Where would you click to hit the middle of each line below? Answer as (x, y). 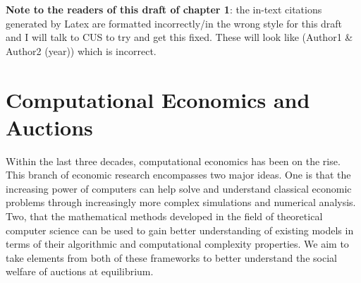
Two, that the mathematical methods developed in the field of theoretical (164, 216)
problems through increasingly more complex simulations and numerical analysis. (181, 202)
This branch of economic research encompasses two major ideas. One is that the (178, 175)
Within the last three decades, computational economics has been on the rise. (173, 161)
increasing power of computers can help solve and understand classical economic (179, 188)
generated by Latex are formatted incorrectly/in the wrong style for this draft (174, 23)
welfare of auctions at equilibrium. (80, 271)
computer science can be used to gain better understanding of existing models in (180, 230)
